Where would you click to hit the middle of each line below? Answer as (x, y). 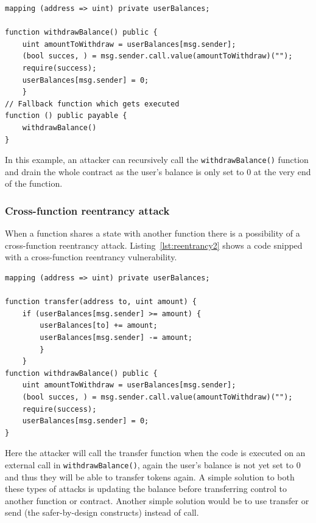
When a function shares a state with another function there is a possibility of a (153, 233)
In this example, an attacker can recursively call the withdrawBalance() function (157, 160)
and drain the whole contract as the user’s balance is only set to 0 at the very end (158, 171)
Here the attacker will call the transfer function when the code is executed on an (155, 453)
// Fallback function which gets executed (92, 104)
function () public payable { (66, 116)
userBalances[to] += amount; (99, 326)
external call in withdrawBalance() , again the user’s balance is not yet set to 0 (153, 464)
